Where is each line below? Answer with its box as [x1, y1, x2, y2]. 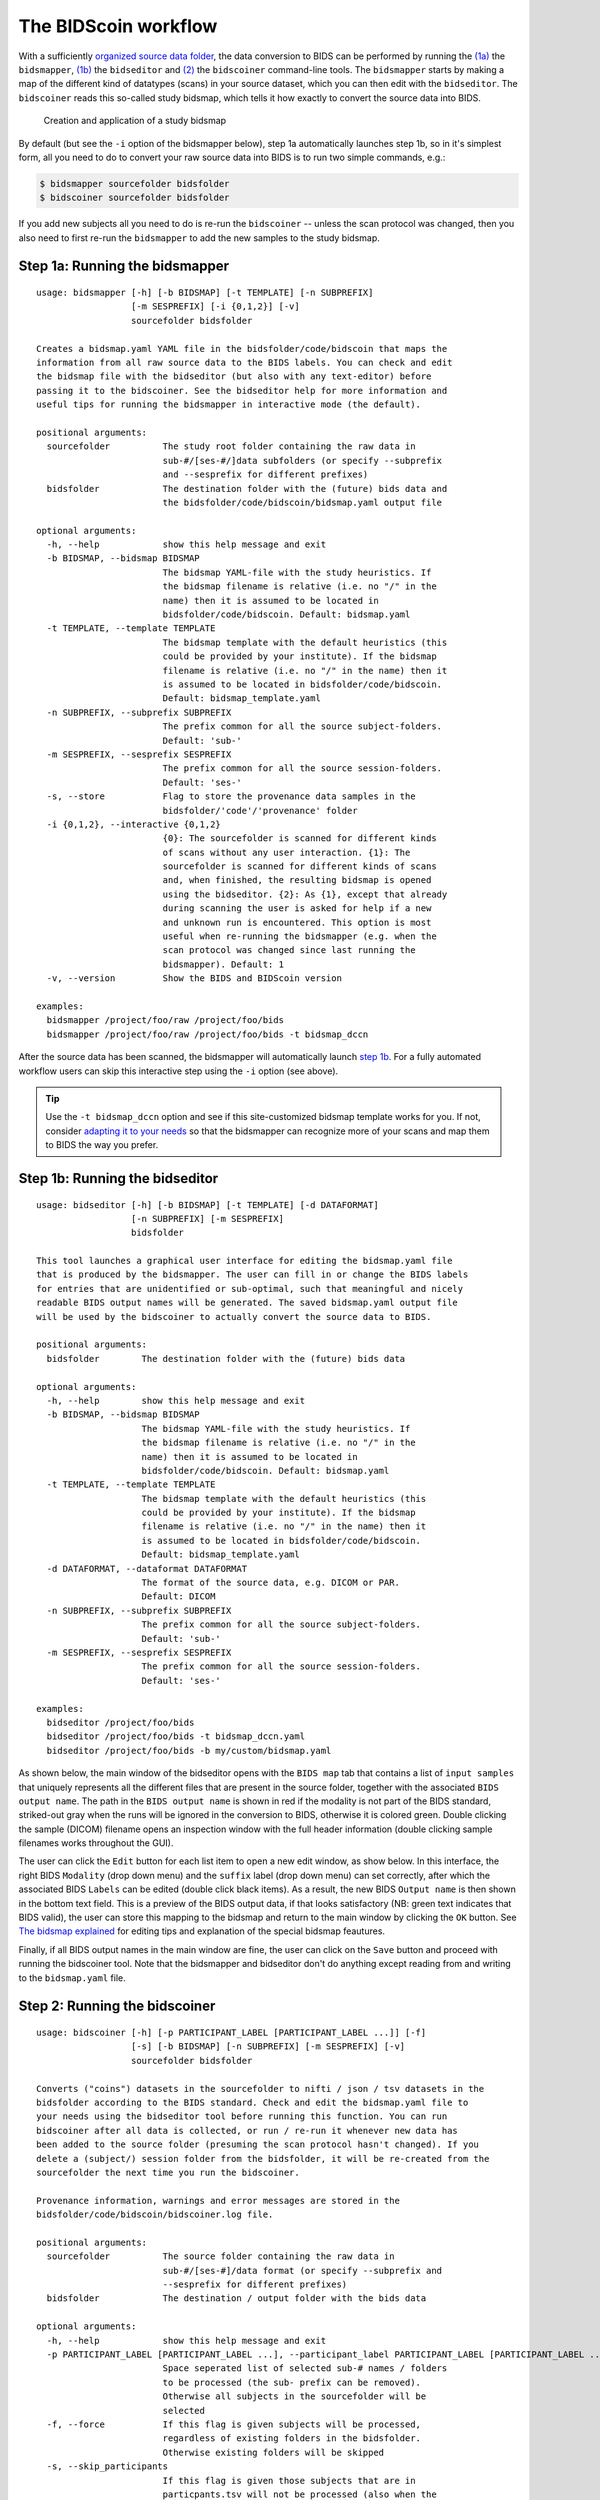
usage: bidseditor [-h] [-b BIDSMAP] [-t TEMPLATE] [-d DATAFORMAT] [36, 1199, 379, 1210]
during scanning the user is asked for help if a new [162, 903, 432, 914]
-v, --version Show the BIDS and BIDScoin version [46, 973, 342, 984]
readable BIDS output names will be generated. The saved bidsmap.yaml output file [36, 1297, 459, 1309]
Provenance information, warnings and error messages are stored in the [36, 2195, 400, 2206]
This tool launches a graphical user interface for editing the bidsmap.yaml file [36, 1255, 453, 1267]
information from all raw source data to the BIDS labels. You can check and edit [36, 357, 453, 368]
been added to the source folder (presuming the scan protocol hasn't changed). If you [36, 2139, 480, 2150]
